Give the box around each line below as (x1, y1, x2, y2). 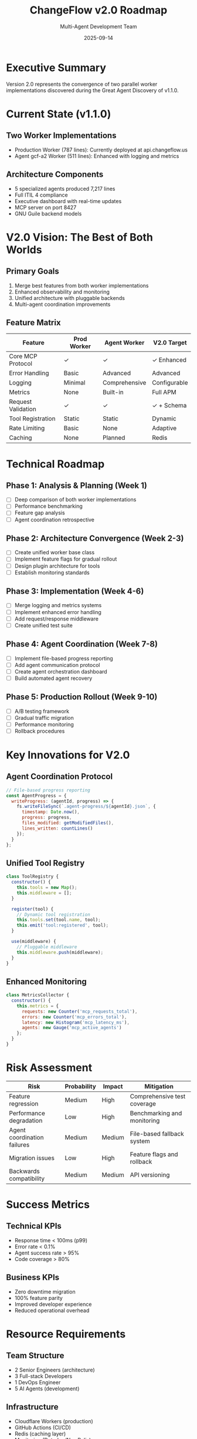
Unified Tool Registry (6, 858, 85, 868)
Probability (64, 1082, 97, 1090)
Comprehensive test (130, 1092, 186, 1100)
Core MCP (9, 352, 38, 360)
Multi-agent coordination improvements (14, 301, 111, 308)
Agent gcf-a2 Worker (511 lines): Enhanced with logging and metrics (14, 152, 179, 159)
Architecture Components (6, 170, 104, 180)
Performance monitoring (14, 720, 74, 728)
